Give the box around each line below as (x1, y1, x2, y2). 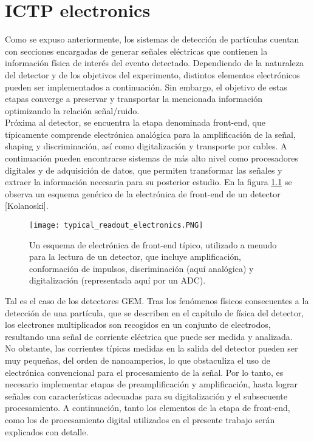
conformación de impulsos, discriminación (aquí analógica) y (29, 262, 254, 274)
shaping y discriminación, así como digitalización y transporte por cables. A (5, 140, 287, 152)
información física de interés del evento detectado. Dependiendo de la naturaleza (5, 56, 304, 69)
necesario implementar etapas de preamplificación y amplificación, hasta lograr (5, 378, 298, 390)
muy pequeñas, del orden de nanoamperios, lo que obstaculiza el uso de (5, 354, 270, 367)
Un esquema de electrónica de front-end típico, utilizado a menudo (29, 238, 277, 251)
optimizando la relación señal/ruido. (5, 104, 140, 117)
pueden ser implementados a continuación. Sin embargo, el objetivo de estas (5, 80, 287, 93)
